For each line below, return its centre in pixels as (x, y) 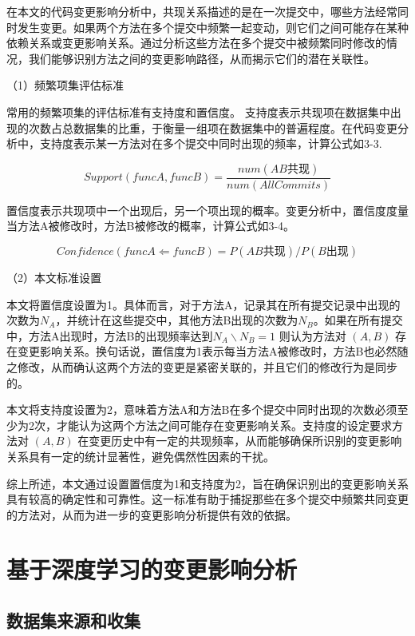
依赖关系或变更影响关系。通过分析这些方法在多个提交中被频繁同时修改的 (196, 43)
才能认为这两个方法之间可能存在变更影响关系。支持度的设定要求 (224, 425)
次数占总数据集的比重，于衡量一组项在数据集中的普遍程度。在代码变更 (213, 127)
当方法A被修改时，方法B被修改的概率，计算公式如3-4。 (151, 226)
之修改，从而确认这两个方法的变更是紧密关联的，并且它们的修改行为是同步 (202, 366)
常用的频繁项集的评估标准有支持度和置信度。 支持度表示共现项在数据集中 (198, 111)
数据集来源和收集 (73, 620)
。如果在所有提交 (358, 320)
